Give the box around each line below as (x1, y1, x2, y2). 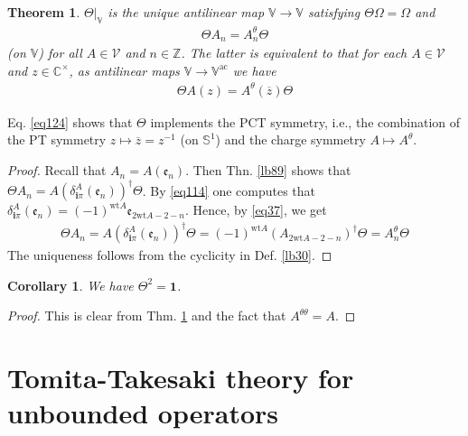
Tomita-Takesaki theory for (7, 359, 354, 396)
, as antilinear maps (69, 60, 180, 79)
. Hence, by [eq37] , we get (185, 200, 327, 219)
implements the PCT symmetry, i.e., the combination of (150, 112, 461, 131)
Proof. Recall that (7, 161, 107, 180)
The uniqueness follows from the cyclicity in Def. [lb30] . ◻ (7, 246, 332, 264)
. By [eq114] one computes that (142, 181, 316, 199)
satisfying (307, 3, 360, 22)
